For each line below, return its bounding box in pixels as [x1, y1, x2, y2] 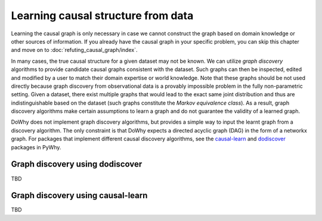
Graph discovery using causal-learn [11, 191, 148, 201]
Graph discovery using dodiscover [11, 159, 143, 170]
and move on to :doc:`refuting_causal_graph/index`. [11, 47, 138, 54]
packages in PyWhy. [11, 143, 61, 151]
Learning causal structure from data [11, 9, 194, 22]
